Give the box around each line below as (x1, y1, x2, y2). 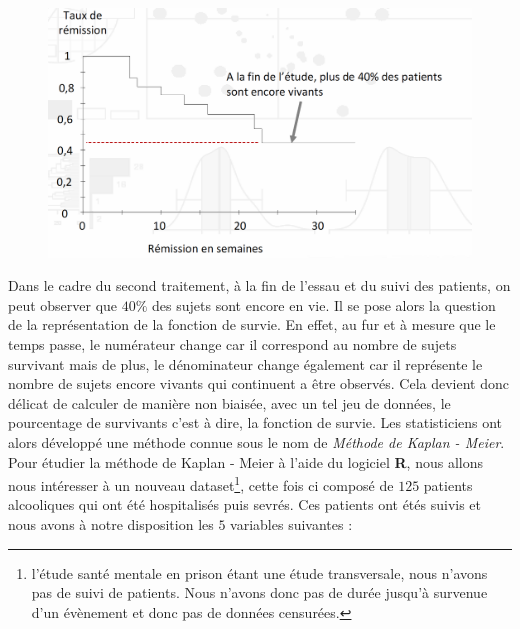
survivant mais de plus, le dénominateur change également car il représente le (8, 353, 483, 374)
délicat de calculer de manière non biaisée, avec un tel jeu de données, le (8, 392, 451, 413)
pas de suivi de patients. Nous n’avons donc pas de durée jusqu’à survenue (31, 582, 488, 603)
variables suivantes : (230, 514, 353, 535)
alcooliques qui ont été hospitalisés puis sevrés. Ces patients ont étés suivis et (8, 494, 482, 515)
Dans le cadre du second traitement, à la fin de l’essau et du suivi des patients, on (8, 275, 511, 296)
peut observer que (8, 294, 118, 315)
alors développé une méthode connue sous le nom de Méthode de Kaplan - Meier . (8, 432, 505, 453)
